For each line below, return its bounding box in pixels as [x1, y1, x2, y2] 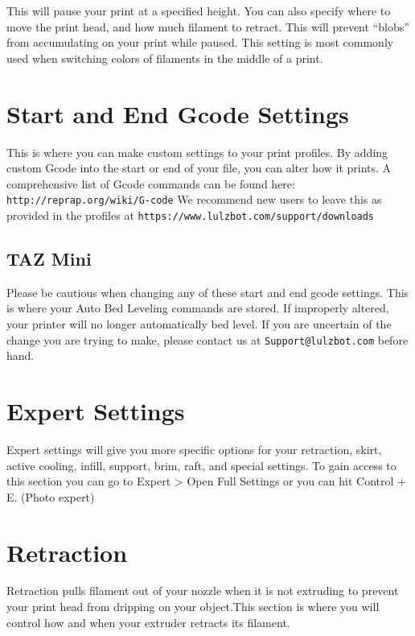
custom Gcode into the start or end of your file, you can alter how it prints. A [6, 159, 392, 176]
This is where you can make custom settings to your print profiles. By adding [6, 143, 388, 160]
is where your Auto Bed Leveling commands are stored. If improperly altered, [6, 299, 389, 316]
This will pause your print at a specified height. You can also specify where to [6, 2, 391, 19]
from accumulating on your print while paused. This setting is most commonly [6, 34, 394, 51]
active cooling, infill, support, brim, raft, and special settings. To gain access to [6, 456, 397, 473]
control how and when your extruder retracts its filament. [6, 613, 290, 630]
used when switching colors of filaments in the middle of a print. [6, 49, 323, 66]
